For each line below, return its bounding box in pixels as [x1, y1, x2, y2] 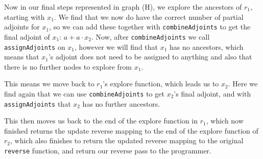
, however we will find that [75, 41, 158, 52]
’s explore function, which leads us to [103, 78, 219, 89]
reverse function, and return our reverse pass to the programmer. [4, 145, 211, 156]
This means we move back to [4, 78, 94, 89]
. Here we [228, 78, 258, 89]
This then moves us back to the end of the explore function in [4, 115, 198, 126]
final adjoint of [4, 31, 50, 42]
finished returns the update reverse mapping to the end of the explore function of [4, 125, 258, 136]
